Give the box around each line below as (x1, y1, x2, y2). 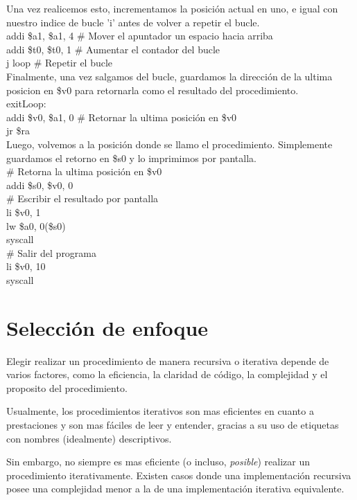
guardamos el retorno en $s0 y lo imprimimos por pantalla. (6, 150, 256, 165)
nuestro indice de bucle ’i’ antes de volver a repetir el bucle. (6, 15, 260, 29)
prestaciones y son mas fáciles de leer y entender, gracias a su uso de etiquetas (6, 417, 339, 431)
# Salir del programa (6, 245, 97, 260)
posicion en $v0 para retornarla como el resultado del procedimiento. (6, 82, 299, 97)
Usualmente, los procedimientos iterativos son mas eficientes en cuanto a (6, 404, 314, 418)
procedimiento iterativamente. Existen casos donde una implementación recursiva (6, 467, 351, 482)
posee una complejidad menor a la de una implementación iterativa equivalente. (6, 481, 345, 496)
